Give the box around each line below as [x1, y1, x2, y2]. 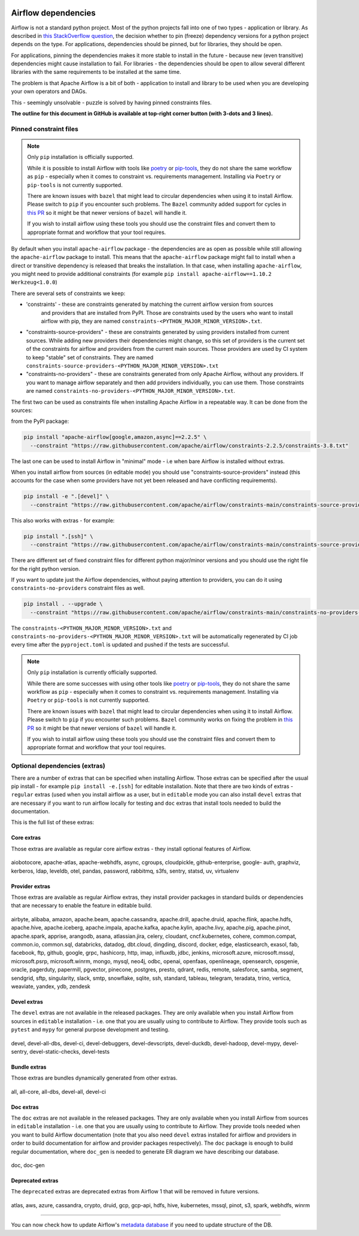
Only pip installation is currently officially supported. [27, 669, 158, 676]
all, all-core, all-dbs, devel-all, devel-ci [11, 1088, 106, 1095]
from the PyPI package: [11, 417, 69, 425]
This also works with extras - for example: [11, 516, 115, 524]
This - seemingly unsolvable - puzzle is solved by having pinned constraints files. [11, 99, 212, 106]
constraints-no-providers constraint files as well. [11, 585, 145, 592]
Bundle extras [11, 1063, 47, 1070]
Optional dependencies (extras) [11, 762, 106, 770]
